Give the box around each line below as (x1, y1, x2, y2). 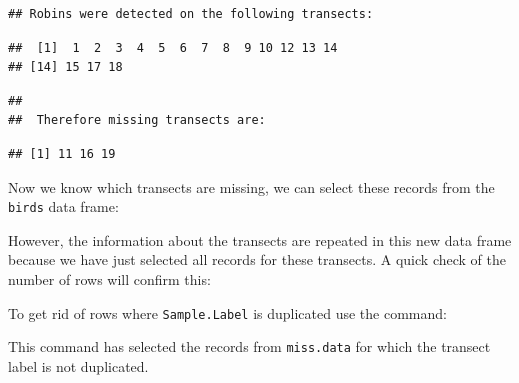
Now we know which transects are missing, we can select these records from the (8, 176, 495, 197)
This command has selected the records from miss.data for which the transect (8, 336, 491, 357)
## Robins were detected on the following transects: (8, 7, 374, 21)
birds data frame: (8, 196, 119, 217)
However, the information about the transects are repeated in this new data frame (8, 229, 512, 250)
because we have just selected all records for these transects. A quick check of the (8, 249, 506, 270)
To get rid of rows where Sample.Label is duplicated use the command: (8, 302, 447, 323)
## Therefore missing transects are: (8, 113, 266, 128)
